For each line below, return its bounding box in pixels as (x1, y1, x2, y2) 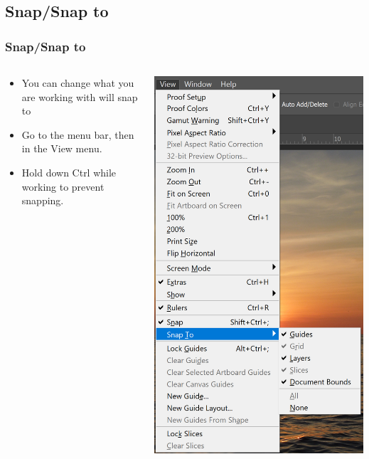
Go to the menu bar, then (21, 127, 134, 142)
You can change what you (21, 75, 134, 90)
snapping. (21, 193, 64, 208)
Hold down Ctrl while (21, 164, 117, 179)
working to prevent (21, 179, 105, 194)
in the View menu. (21, 141, 102, 156)
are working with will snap (21, 89, 138, 104)
